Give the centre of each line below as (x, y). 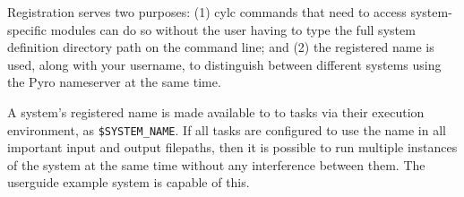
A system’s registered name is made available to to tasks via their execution (216, 111)
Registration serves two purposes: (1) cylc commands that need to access (207, 12)
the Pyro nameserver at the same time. (114, 82)
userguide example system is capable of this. (129, 182)
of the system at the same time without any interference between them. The (216, 164)
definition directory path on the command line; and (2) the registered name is (221, 47)
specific (27, 29)
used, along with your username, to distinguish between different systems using (224, 64)
